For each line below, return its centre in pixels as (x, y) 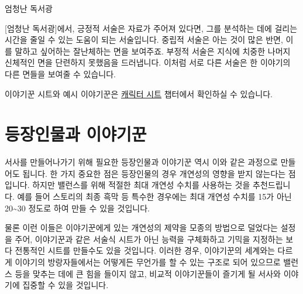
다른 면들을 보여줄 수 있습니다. (60, 73)
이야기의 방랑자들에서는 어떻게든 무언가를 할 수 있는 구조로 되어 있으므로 (148, 262)
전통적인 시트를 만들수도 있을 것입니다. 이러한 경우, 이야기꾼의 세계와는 (145, 250)
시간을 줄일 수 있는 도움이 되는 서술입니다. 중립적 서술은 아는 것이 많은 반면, (144, 40)
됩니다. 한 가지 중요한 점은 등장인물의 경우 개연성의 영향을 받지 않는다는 (154, 173)
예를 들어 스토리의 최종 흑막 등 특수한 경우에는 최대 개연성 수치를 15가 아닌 (154, 196)
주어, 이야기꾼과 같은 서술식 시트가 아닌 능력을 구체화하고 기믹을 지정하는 (149, 239)
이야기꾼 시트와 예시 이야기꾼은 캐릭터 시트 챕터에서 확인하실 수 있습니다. (139, 93)
